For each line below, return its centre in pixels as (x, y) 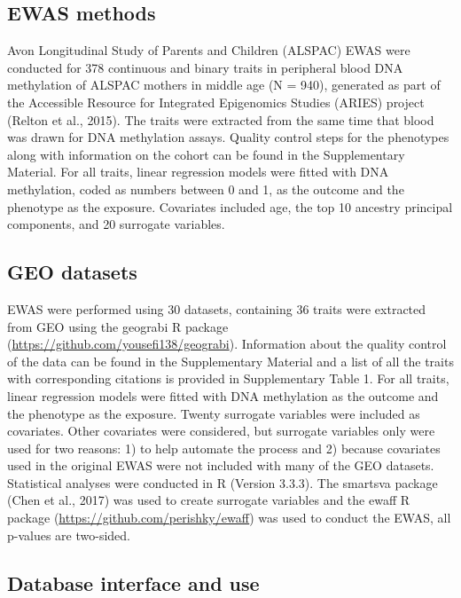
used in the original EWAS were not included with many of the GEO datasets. (221, 465)
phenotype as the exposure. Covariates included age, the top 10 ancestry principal (230, 206)
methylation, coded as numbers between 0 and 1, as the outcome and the (206, 189)
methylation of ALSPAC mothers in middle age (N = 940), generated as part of (224, 85)
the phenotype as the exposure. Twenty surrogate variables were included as (214, 413)
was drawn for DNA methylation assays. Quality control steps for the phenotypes (228, 137)
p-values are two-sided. (69, 535)
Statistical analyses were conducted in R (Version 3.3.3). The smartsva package (223, 482)
